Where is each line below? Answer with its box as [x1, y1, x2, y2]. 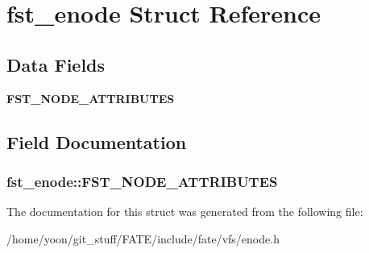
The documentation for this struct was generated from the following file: [6, 203, 363, 220]
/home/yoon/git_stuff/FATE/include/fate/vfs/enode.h [6, 230, 280, 247]
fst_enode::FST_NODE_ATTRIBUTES [6, 171, 278, 191]
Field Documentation [6, 129, 187, 154]
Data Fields [6, 52, 106, 77]
